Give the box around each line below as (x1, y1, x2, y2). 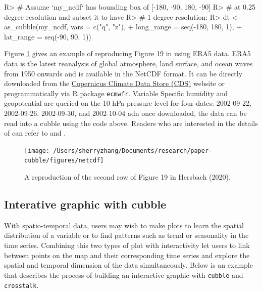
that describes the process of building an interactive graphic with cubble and (4, 269, 243, 280)
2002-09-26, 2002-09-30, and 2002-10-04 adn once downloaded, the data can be (4, 108, 247, 118)
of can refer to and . (4, 128, 66, 138)
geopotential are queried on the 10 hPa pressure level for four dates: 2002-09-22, (4, 98, 251, 108)
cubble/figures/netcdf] (24, 157, 104, 164)
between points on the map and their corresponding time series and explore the (4, 249, 250, 260)
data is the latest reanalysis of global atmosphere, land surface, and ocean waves (4, 58, 253, 68)
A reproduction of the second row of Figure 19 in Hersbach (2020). (24, 172, 231, 182)
